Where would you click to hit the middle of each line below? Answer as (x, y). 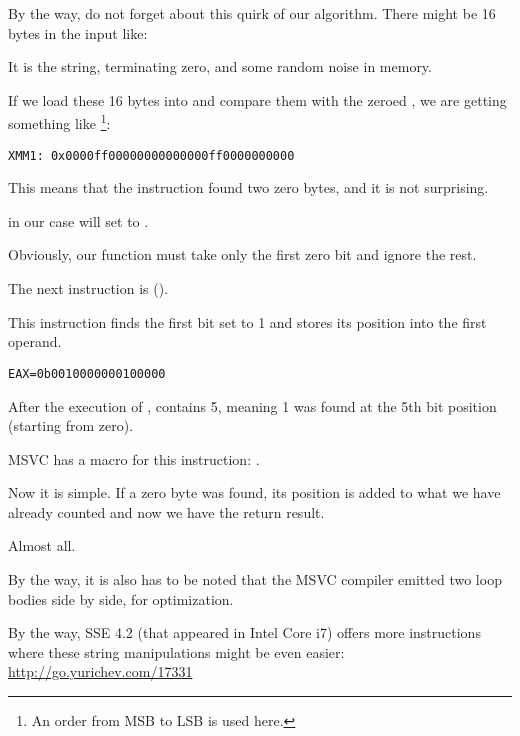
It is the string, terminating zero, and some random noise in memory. (220, 66)
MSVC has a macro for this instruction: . (134, 458)
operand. (35, 341)
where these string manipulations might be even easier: (176, 651)
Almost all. (42, 545)
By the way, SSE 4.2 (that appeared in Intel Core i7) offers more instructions (244, 632)
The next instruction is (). (88, 288)
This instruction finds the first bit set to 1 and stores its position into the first (247, 321)
